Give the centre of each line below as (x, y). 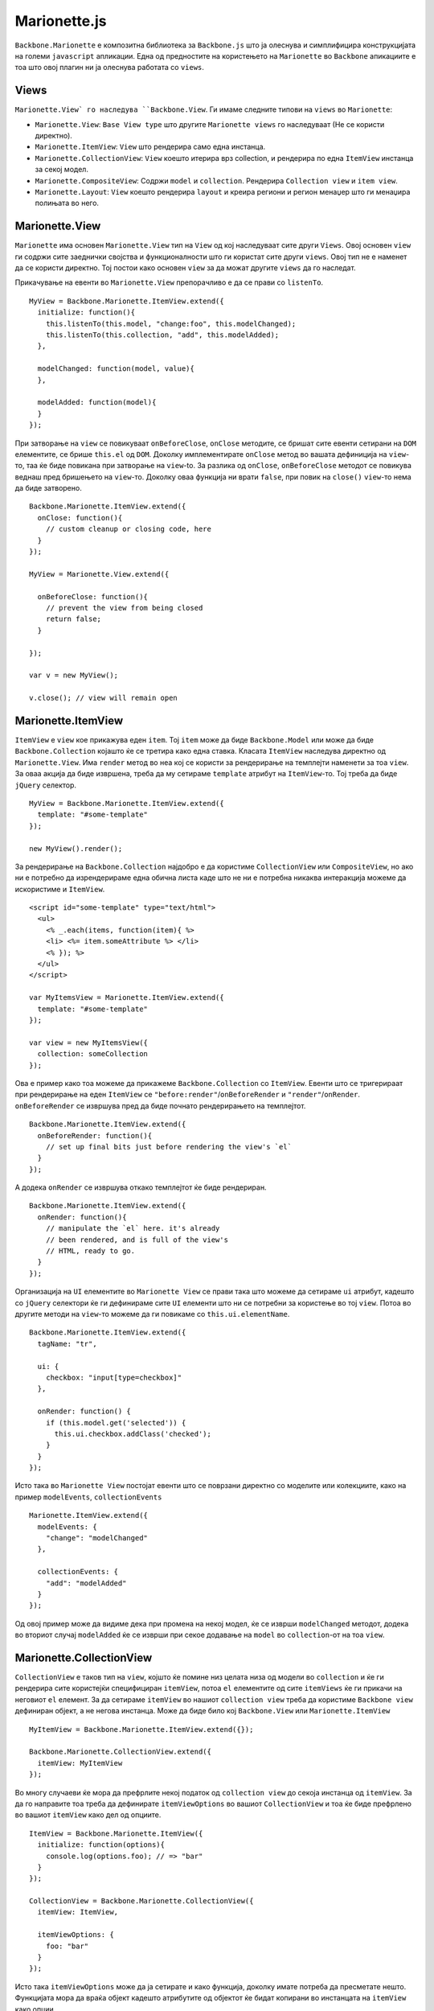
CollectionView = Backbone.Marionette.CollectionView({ (141, 1901)
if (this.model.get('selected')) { (116, 1423)
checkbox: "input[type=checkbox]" (114, 1377)
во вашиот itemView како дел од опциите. (88, 1815)
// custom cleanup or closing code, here (129, 529)
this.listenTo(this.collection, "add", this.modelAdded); (162, 335)
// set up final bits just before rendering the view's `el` (169, 1147)
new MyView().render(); (76, 848)
